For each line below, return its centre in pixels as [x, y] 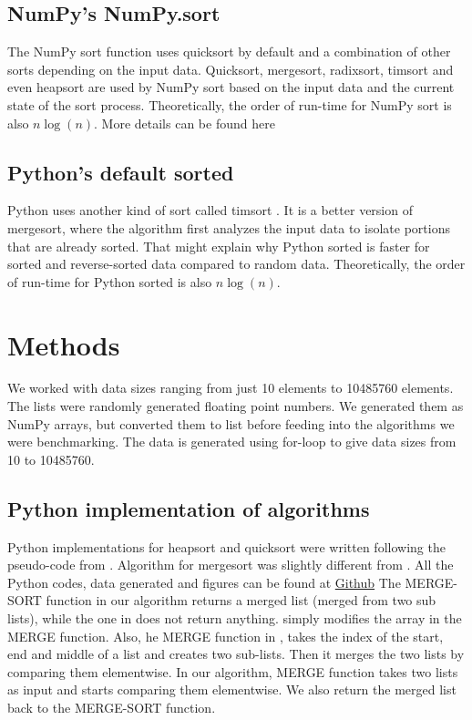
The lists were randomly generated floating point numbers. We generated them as [236, 406]
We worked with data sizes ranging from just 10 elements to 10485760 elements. [231, 388]
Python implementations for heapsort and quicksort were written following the [226, 546]
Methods [64, 344]
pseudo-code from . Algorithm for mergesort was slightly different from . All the [231, 565]
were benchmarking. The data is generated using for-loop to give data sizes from [232, 442]
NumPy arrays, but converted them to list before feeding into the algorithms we [231, 423]
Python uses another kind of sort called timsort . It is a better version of [210, 210]
